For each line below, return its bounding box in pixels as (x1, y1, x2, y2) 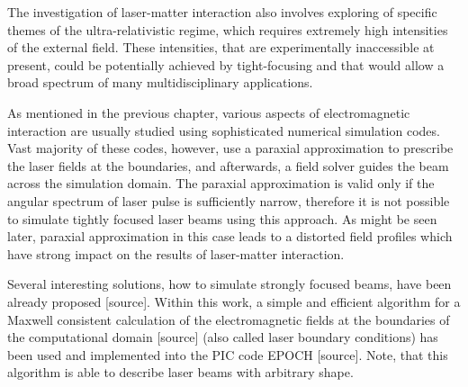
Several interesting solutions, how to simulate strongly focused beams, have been (7, 274, 452, 293)
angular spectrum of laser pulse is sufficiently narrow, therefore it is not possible (7, 191, 450, 210)
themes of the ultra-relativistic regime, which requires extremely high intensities (7, 20, 448, 39)
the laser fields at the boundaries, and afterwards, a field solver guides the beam (7, 156, 449, 175)
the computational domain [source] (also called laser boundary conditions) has (7, 328, 438, 346)
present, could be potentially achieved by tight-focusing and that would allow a (7, 55, 445, 74)
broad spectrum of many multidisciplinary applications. (7, 73, 313, 92)
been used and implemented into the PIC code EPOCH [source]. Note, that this (7, 345, 448, 364)
